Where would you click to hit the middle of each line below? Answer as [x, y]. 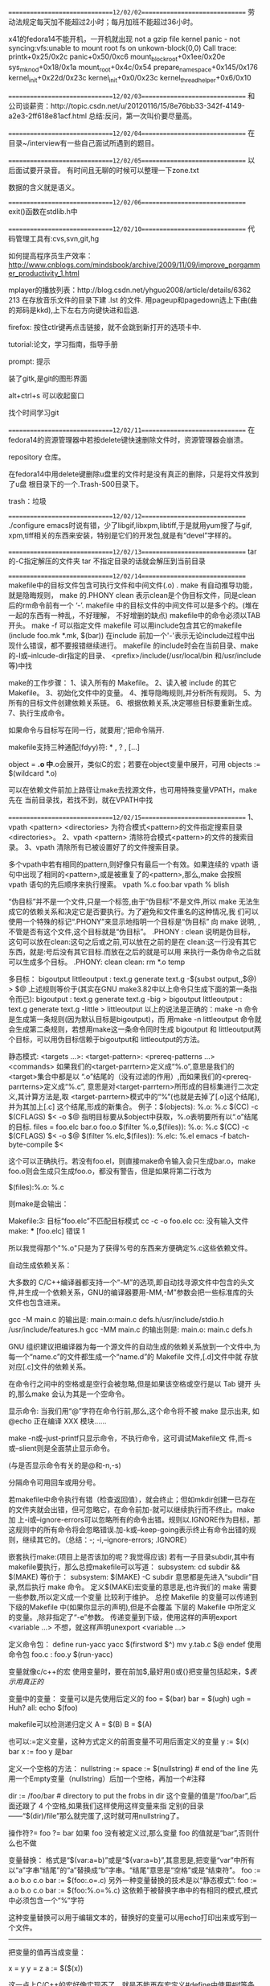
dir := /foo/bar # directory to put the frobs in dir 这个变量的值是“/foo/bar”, [129, 1796]
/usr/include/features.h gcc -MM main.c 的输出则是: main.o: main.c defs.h [131, 1329]
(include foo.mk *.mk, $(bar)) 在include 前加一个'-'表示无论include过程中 [128, 636]
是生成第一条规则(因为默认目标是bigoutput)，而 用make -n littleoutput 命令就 [135, 1020]
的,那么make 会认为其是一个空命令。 [69, 1394]
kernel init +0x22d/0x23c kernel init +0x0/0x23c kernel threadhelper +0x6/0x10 [130, 78]
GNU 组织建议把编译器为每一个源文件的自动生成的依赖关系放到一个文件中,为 [135, 1347]
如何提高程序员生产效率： [51, 256]
